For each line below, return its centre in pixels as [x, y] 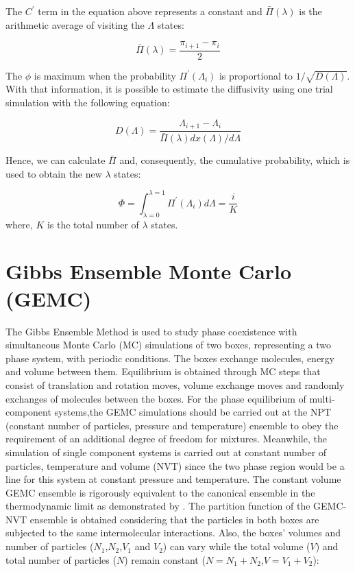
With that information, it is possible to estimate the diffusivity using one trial [169, 89]
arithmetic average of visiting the [75, 24]
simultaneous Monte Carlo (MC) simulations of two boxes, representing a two [168, 345]
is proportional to [256, 75]
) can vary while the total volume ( [236, 546]
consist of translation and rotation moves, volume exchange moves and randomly [175, 384]
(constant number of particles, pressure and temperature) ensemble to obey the [172, 425]
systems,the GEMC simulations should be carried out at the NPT [193, 412]
